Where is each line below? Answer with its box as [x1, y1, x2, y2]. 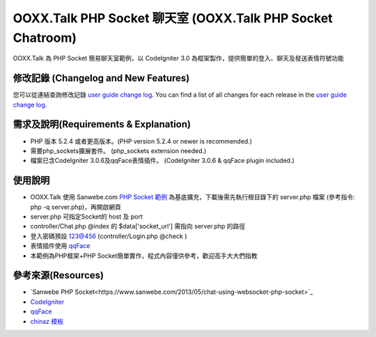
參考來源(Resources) [13, 269, 104, 281]
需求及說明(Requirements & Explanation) [13, 118, 191, 130]
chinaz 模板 [30, 317, 64, 325]
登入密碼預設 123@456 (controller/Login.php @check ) [30, 232, 187, 240]
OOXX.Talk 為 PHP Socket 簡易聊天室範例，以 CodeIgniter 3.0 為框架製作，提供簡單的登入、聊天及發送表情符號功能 [13, 54, 344, 63]
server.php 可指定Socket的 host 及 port [30, 212, 143, 221]
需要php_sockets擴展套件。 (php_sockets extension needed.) [30, 146, 207, 155]
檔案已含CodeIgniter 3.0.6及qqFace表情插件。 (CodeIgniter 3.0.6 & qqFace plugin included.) [30, 157, 295, 165]
